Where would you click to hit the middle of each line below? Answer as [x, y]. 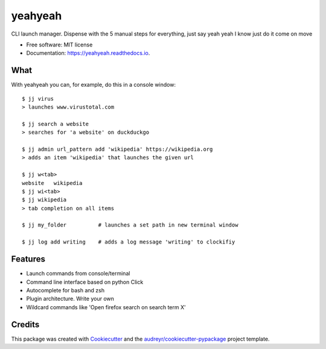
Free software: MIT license [59, 45]
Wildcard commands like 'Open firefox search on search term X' [106, 307]
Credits [25, 325]
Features [28, 259]
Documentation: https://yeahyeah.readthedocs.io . [88, 53]
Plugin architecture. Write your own [70, 299]
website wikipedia [52, 183]
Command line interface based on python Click [85, 282]
